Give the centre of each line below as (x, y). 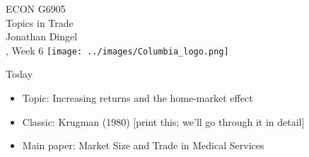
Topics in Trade (40, 22)
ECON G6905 (36, 8)
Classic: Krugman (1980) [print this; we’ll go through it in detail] (163, 121)
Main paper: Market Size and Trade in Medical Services (143, 145)
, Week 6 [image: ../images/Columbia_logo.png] (117, 50)
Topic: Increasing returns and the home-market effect (138, 98)
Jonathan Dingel (42, 36)
